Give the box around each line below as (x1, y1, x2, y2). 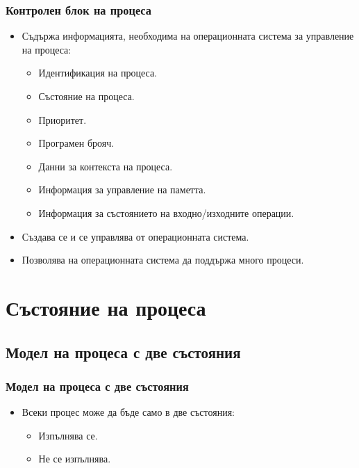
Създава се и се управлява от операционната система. (22, 229, 249, 243)
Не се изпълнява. (38, 451, 111, 466)
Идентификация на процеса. (38, 65, 158, 80)
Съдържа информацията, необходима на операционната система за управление (22, 29, 354, 43)
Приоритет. (38, 112, 87, 127)
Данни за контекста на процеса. (38, 159, 173, 173)
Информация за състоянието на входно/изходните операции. (38, 205, 294, 220)
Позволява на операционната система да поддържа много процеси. (22, 252, 304, 267)
